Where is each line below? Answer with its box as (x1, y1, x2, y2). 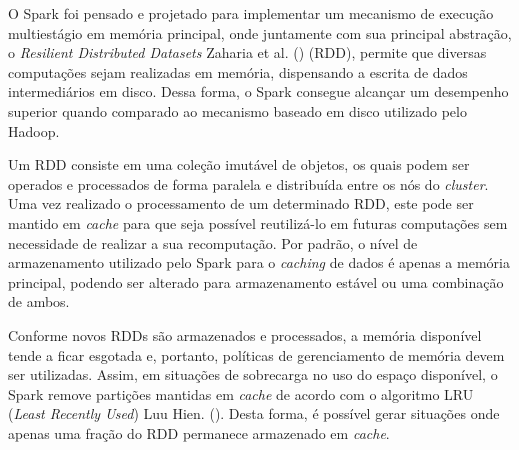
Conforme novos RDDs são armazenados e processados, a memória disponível (8, 324, 482, 345)
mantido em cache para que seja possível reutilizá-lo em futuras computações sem (8, 212, 508, 233)
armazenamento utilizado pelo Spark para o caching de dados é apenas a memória (8, 252, 510, 273)
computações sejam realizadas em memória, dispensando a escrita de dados (8, 61, 468, 82)
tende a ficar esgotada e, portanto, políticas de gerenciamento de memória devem (8, 344, 505, 365)
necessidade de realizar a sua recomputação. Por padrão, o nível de (8, 232, 418, 253)
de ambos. (8, 291, 70, 312)
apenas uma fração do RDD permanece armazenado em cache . (8, 422, 390, 443)
